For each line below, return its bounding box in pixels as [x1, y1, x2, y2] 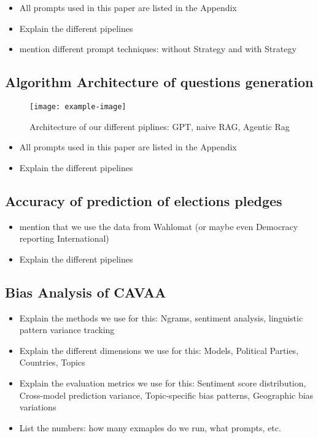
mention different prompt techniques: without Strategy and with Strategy [19, 42, 297, 55]
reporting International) [19, 232, 109, 245]
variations [19, 401, 56, 413]
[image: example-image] [29, 102, 126, 111]
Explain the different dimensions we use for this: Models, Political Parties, [19, 344, 299, 356]
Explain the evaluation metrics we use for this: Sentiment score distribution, [19, 376, 306, 389]
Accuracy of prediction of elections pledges [5, 191, 282, 210]
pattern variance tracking [19, 323, 115, 336]
